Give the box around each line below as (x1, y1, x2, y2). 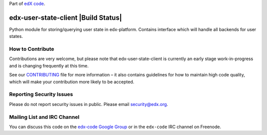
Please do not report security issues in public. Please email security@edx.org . (9, 101, 168, 107)
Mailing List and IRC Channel (9, 113, 80, 120)
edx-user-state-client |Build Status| (9, 13, 122, 22)
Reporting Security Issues (9, 91, 73, 98)
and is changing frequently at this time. (9, 63, 89, 68)
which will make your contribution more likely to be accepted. (9, 79, 134, 85)
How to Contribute (9, 46, 54, 53)
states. (9, 34, 23, 39)
